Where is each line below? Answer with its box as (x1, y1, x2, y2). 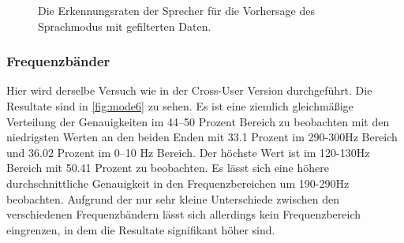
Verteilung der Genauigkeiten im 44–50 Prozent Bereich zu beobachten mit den (6, 113, 390, 129)
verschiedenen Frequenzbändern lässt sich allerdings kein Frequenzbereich (6, 206, 361, 222)
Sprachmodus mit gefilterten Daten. (38, 17, 211, 34)
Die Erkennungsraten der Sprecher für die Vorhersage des (38, 2, 315, 18)
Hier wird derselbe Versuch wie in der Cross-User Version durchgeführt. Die (6, 82, 372, 99)
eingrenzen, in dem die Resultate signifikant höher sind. (6, 221, 275, 237)
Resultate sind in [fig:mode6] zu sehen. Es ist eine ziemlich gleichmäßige (6, 98, 353, 114)
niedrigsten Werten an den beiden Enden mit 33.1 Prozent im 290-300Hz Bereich (6, 129, 398, 145)
